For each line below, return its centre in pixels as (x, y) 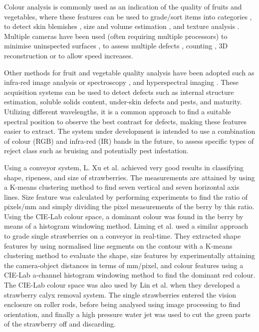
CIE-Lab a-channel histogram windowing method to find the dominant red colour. (130, 275)
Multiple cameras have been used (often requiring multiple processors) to (116, 36)
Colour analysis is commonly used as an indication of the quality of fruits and (123, 6)
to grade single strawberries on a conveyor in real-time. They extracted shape (123, 236)
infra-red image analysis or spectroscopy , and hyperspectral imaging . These (122, 82)
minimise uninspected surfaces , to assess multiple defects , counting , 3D (116, 46)
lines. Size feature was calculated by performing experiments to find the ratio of (126, 196)
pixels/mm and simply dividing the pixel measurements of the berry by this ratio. (129, 206)
